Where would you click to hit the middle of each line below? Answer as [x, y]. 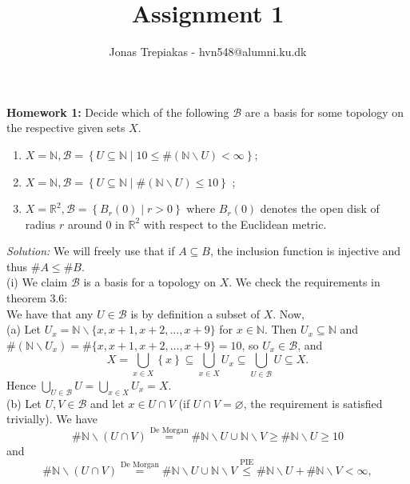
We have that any [50, 313]
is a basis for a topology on [150, 282]
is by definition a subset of [195, 313]
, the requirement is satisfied [313, 403]
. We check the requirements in [305, 282]
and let [107, 403]
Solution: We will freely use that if [91, 251]
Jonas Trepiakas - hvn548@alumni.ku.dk [208, 52]
